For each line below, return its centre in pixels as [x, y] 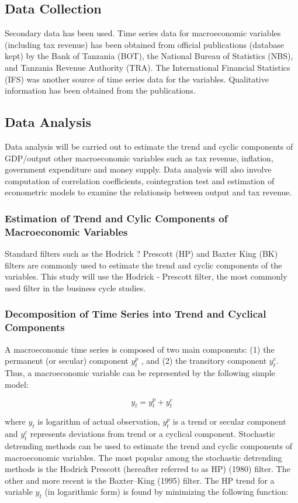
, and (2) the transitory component [204, 361]
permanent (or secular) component [67, 361]
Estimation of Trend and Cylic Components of [116, 218]
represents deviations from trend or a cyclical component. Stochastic [153, 434]
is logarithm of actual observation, [99, 421]
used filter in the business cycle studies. [75, 287]
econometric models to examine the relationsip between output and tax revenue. [148, 192]
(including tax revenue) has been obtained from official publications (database [144, 44]
